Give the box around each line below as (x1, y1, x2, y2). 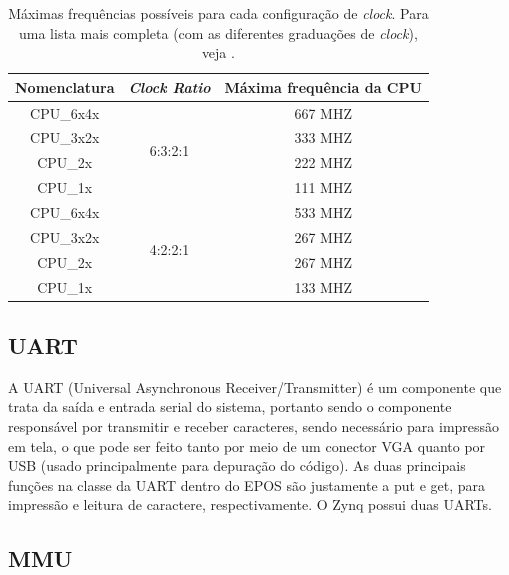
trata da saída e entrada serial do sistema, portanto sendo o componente (8, 396, 452, 417)
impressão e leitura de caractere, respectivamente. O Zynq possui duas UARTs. (8, 494, 492, 515)
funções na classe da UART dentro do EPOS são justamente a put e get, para (8, 474, 486, 495)
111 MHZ (294, 177, 352, 198)
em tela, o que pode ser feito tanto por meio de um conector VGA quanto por (8, 435, 486, 456)
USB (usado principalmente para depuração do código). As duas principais (8, 455, 466, 476)
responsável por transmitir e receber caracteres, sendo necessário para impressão (8, 416, 500, 437)
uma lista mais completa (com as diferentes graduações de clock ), (19, 22, 418, 43)
